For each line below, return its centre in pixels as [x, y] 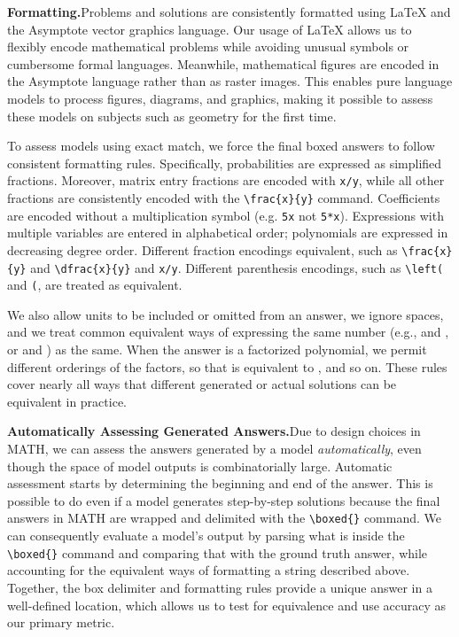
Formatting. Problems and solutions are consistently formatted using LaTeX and [229, 12]
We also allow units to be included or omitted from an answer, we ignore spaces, [226, 314]
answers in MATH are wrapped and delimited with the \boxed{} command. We [225, 518]
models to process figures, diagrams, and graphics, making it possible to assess [220, 98]
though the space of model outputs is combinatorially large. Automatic [200, 466]
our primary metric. [61, 622]
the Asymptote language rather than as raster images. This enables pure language [230, 81]
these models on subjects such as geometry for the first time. [172, 116]
